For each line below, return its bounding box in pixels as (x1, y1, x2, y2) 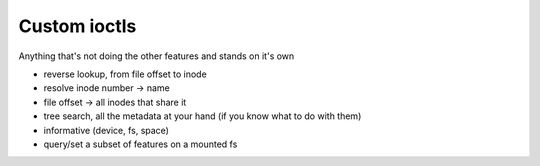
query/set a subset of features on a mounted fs (43, 138, 238, 150)
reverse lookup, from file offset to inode (43, 68, 207, 80)
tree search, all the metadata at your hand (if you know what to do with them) (43, 110, 362, 122)
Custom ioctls (18, 15, 137, 37)
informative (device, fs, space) (43, 124, 170, 136)
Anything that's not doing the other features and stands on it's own (18, 50, 295, 62)
